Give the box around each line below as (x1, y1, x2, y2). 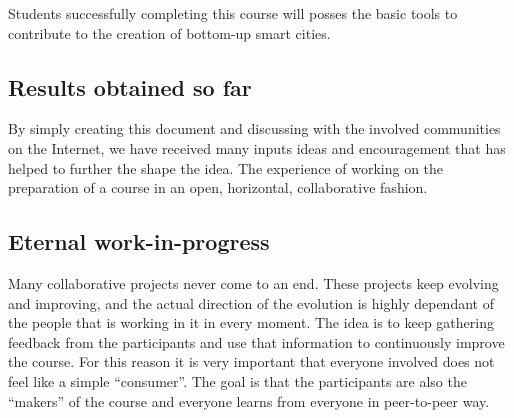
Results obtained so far (8, 71, 252, 102)
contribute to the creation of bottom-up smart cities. (8, 22, 331, 43)
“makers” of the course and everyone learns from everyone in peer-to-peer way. (8, 390, 490, 411)
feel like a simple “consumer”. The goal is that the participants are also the (8, 370, 467, 391)
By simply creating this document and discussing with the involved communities (8, 118, 501, 139)
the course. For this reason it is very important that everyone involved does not (8, 351, 495, 372)
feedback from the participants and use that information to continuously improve (8, 331, 505, 352)
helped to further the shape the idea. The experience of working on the (8, 157, 444, 178)
